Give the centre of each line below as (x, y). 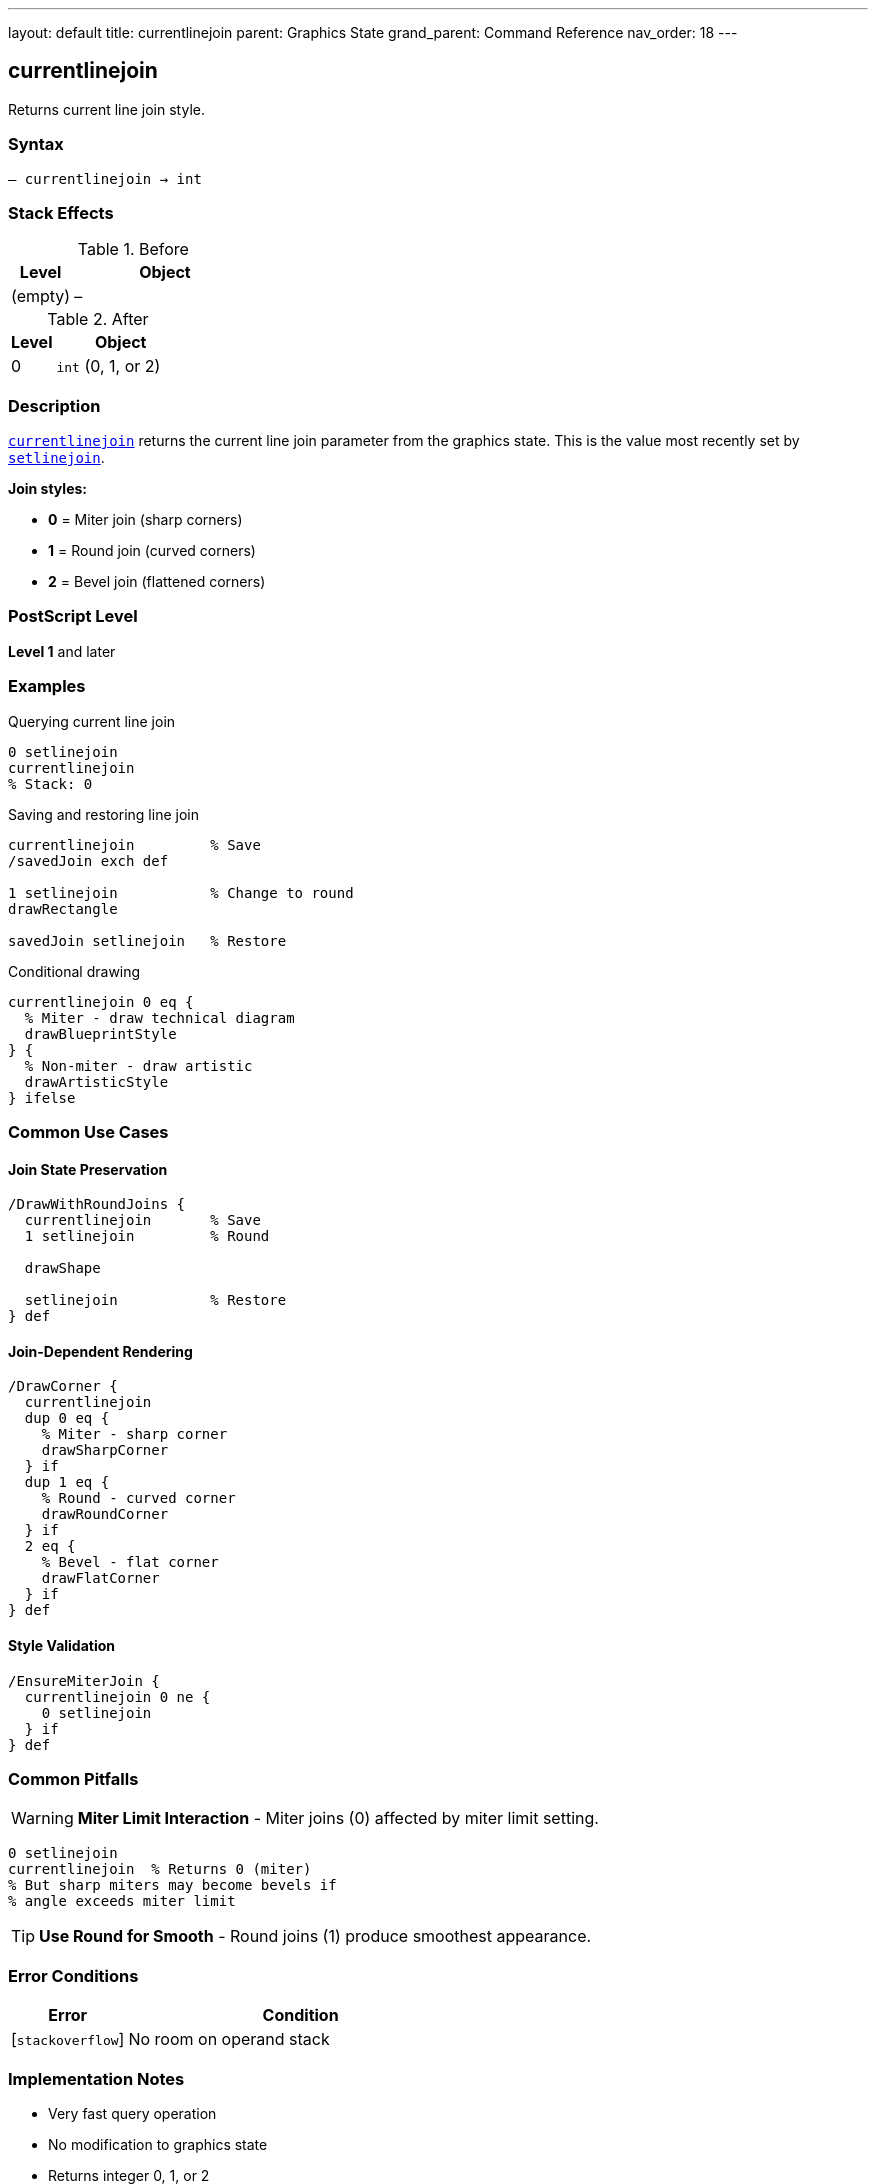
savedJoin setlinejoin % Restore (147, 940)
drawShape (62, 1268)
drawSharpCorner (105, 1450)
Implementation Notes (96, 2078)
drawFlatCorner (100, 1578)
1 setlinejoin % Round (147, 1236)
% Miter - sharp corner (134, 1434)
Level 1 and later (62, 651)
